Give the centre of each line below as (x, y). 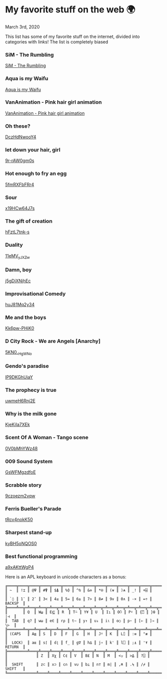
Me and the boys (26, 317)
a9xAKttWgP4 (19, 567)
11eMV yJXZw (18, 256)
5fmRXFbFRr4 (20, 184)
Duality (14, 245)
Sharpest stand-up (29, 532)
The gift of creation (29, 221)
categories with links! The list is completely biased (57, 42)
